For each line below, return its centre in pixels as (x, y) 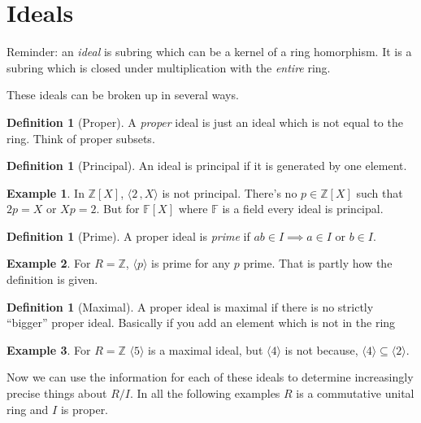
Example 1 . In (46, 192)
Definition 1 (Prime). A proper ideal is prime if (128, 235)
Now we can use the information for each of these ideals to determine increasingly (210, 377)
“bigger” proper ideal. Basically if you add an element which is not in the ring (201, 323)
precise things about (57, 393)
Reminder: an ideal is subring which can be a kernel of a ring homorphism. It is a (209, 52)
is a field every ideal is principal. (303, 209)
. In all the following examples (205, 393)
